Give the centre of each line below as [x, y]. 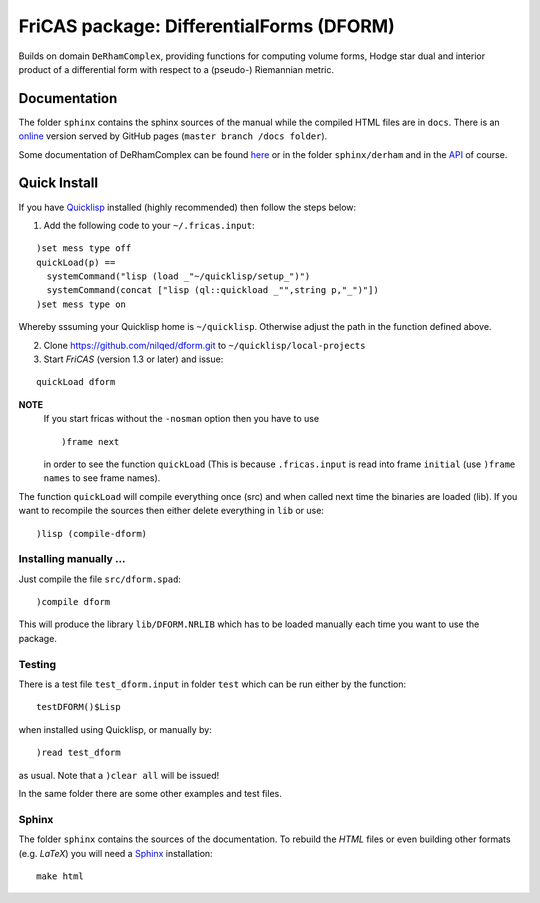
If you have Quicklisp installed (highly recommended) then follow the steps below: [187, 207]
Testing [37, 664]
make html [60, 876]
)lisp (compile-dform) [92, 533]
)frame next [90, 441]
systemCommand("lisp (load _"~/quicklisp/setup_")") [178, 276]
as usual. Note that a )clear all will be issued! [119, 775]
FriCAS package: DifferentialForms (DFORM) [206, 26]
